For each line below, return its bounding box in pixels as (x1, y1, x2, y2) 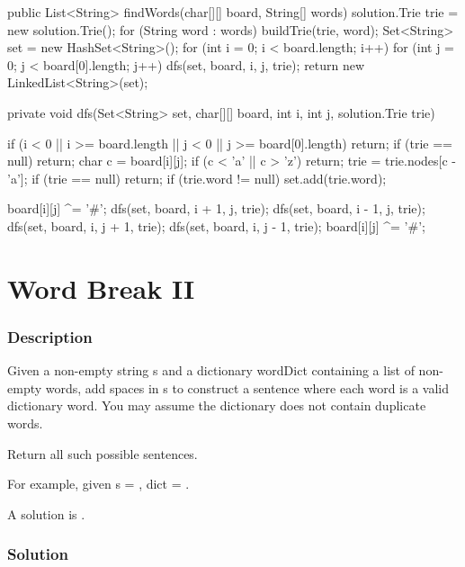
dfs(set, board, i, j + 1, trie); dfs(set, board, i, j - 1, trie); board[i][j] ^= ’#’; (7, 216, 425, 235)
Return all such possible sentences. (7, 444, 198, 463)
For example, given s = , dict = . (7, 474, 190, 493)
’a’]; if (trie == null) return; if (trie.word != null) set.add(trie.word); (7, 168, 387, 187)
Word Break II (7, 269, 195, 306)
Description (7, 325, 93, 347)
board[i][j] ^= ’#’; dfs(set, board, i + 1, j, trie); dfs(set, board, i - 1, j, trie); (7, 199, 425, 218)
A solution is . (7, 504, 85, 523)
